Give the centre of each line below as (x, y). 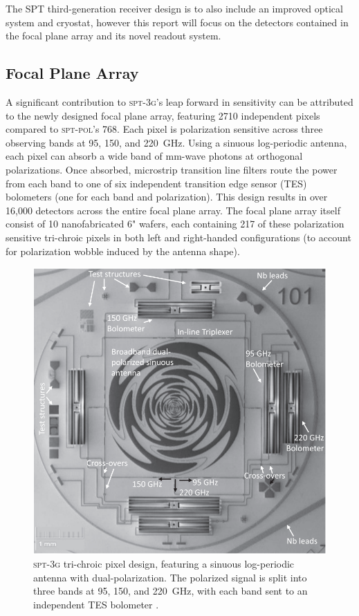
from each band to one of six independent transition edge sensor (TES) (156, 183)
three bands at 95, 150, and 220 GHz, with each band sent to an (171, 591)
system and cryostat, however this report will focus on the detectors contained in (177, 22)
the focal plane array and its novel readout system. (113, 36)
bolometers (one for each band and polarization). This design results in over (167, 197)
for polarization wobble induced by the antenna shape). (123, 251)
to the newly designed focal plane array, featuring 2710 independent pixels (163, 115)
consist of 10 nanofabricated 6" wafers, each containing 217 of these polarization (175, 224)
